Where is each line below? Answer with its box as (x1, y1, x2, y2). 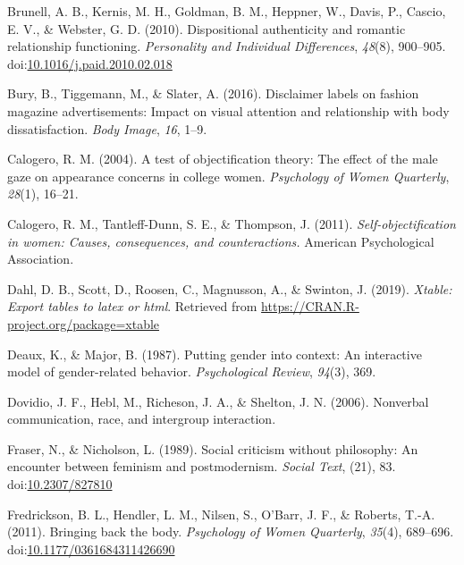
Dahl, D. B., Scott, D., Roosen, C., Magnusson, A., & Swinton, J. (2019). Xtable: (7, 279, 452, 298)
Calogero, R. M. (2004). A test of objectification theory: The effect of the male (7, 149, 438, 168)
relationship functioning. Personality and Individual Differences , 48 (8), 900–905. (7, 37, 446, 55)
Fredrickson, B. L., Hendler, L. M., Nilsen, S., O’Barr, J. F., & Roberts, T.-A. (7, 504, 435, 523)
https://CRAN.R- (261, 297, 359, 316)
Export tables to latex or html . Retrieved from (7, 297, 257, 316)
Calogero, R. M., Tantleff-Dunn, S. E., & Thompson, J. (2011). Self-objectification (7, 214, 456, 232)
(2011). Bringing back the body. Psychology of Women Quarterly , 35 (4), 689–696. (7, 522, 454, 541)
